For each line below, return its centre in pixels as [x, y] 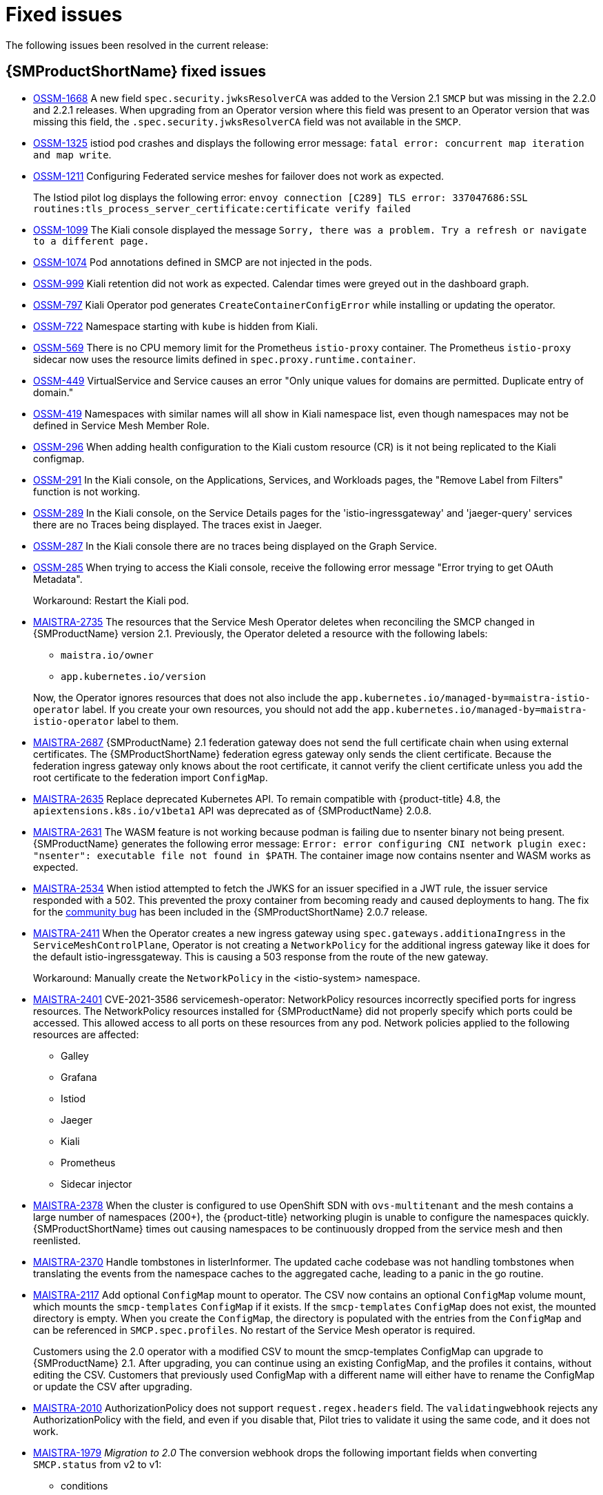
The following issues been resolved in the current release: [137, 45]
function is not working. [87, 491]
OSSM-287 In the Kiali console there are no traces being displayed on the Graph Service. [235, 546]
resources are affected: [86, 1034]
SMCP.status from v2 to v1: [98, 1464]
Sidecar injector [96, 1184]
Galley [75, 1055]
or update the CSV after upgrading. [113, 1386]
